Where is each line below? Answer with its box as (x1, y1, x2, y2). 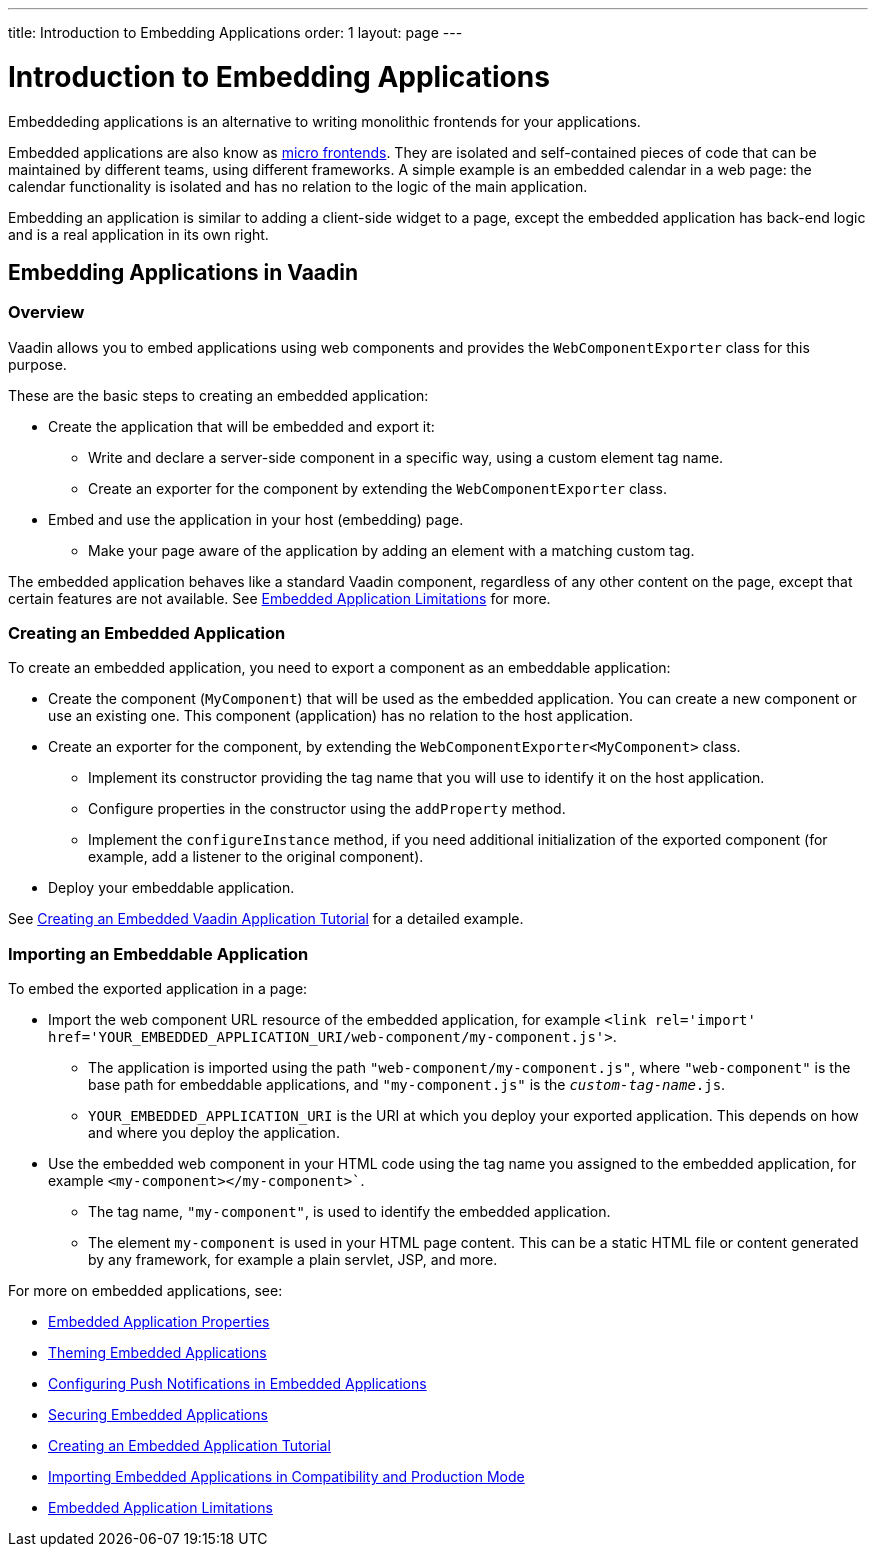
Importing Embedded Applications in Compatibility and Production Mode (48, 1468, 525, 1486)
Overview (8, 302, 85, 323)
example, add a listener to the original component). (88, 848, 424, 866)
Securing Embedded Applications (48, 1406, 268, 1424)
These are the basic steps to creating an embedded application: (8, 386, 429, 404)
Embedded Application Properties (48, 1313, 270, 1331)
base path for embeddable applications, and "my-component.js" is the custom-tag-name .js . (88, 1076, 726, 1094)
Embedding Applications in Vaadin (8, 259, 359, 285)
